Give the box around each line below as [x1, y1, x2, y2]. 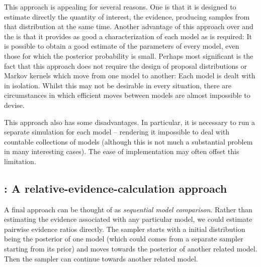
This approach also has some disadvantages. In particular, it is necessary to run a [4, 116, 255, 127]
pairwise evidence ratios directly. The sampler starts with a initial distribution [4, 223, 245, 234]
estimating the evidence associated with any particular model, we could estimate [4, 214, 252, 224]
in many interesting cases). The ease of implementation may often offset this [4, 146, 239, 157]
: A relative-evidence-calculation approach [4, 180, 227, 196]
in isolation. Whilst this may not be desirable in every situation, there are [4, 80, 232, 90]
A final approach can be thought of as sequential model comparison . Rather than [4, 204, 252, 214]
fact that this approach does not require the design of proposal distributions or [4, 60, 247, 71]
